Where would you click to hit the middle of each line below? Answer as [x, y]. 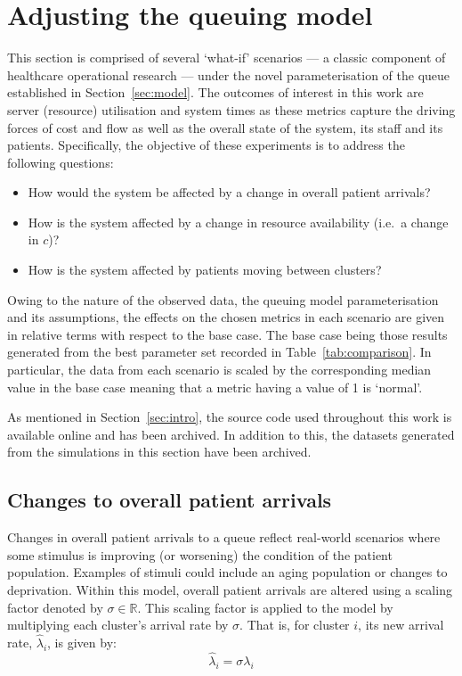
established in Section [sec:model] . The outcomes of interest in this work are [215, 92]
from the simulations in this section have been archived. [159, 452]
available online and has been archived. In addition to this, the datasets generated [231, 434]
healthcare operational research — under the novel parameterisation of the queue [229, 74]
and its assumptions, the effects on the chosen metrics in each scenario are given [226, 317]
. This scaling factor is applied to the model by [265, 607]
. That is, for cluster [295, 625]
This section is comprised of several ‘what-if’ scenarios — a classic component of [227, 58]
